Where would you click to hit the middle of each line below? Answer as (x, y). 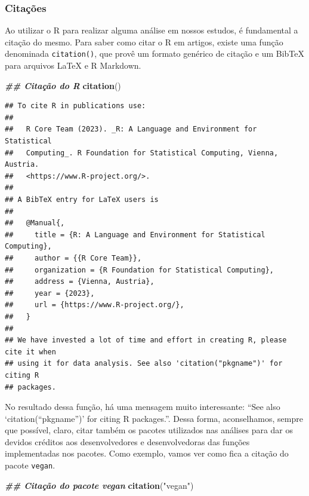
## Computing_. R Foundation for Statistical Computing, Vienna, (142, 153)
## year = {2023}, (50, 293)
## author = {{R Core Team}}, (73, 258)
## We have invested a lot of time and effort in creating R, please (146, 340)
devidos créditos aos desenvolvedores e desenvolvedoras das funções (127, 441)
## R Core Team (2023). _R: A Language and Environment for (131, 129)
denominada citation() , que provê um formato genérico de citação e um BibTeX (154, 53)
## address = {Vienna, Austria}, (80, 282)
